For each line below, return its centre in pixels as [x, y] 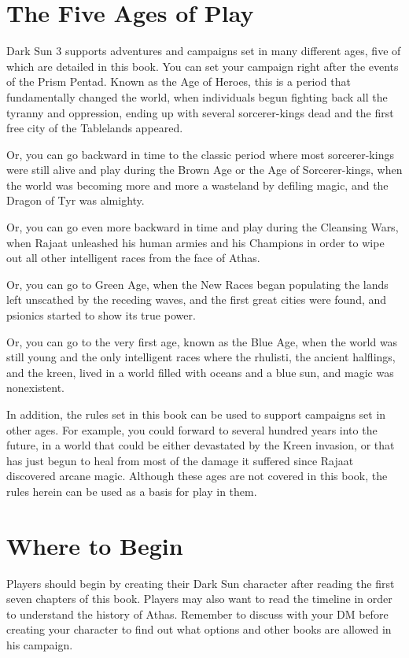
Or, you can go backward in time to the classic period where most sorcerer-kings [200, 154]
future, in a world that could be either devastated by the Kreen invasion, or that [201, 445]
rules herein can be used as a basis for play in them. [132, 491]
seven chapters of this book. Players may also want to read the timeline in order [199, 599]
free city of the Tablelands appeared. [95, 128]
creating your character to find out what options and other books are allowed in [199, 629]
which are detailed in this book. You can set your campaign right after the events [203, 66]
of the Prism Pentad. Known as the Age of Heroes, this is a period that [179, 81]
